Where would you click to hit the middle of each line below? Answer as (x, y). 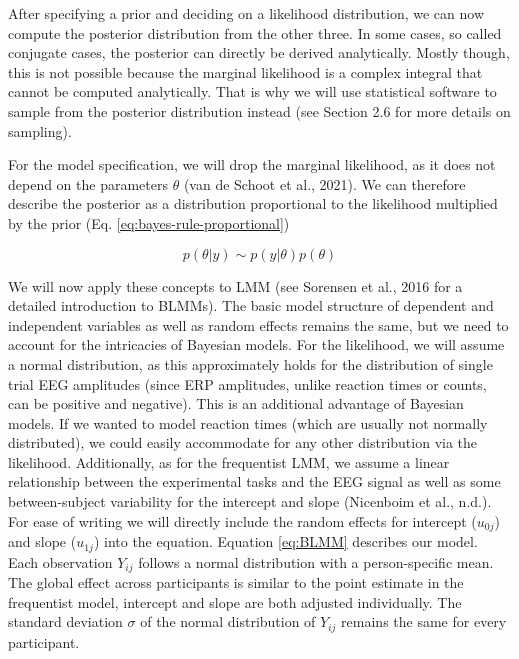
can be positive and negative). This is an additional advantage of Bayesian (236, 403)
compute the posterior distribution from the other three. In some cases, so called (255, 32)
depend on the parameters (88, 183)
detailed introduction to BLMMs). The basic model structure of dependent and (251, 305)
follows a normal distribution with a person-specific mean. (316, 561)
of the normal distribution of (228, 621)
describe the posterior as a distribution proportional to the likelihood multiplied (253, 203)
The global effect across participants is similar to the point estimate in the (236, 582)
